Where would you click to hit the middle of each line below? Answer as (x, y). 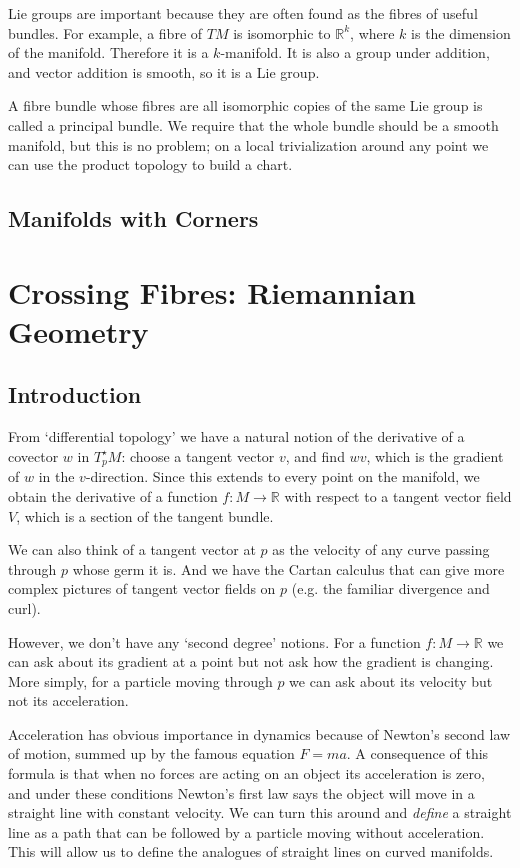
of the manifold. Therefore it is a (108, 52)
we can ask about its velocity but (391, 680)
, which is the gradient (435, 455)
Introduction (75, 394)
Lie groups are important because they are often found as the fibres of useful (243, 13)
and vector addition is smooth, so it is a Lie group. (164, 71)
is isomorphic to (282, 32)
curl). (24, 607)
